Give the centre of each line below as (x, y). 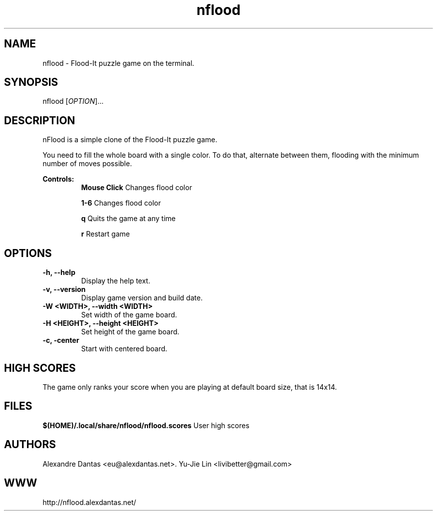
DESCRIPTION (40, 120)
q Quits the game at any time (128, 219)
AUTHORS (30, 445)
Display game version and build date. (142, 298)
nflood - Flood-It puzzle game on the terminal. (118, 63)
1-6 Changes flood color (121, 203)
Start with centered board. (124, 349)
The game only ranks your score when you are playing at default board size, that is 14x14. (190, 387)
